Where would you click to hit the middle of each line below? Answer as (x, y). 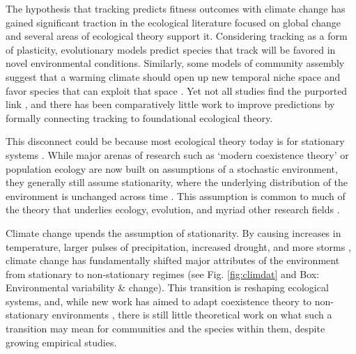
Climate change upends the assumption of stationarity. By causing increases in (173, 232)
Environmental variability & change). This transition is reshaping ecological (167, 287)
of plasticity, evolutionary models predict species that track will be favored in (171, 49)
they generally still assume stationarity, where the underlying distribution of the (177, 182)
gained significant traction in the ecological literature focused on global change (173, 22)
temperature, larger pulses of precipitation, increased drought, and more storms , (178, 246)
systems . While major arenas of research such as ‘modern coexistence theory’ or (177, 154)
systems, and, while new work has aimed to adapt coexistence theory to (159, 301)
